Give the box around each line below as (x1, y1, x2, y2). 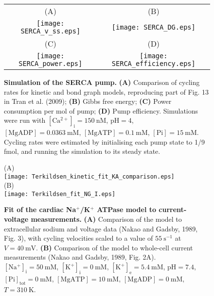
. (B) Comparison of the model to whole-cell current (36, 242, 193, 252)
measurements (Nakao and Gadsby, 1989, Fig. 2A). (4, 252, 156, 262)
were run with (4, 115, 46, 125)
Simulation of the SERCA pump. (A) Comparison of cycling (4, 77, 200, 87)
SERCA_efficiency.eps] (111, 60, 196, 67)
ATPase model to (97, 204, 157, 214)
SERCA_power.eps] (18, 60, 83, 67)
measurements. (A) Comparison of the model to (31, 214, 182, 224)
